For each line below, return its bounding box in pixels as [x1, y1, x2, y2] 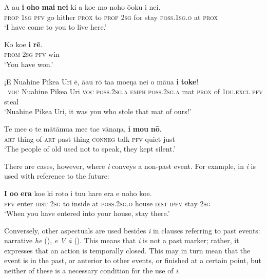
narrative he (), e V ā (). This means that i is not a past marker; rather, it [4, 235, 239, 246]
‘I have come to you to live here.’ [4, 22, 107, 32]
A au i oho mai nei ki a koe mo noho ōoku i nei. [4, 2, 161, 12]
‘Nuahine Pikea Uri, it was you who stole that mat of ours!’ [4, 106, 192, 117]
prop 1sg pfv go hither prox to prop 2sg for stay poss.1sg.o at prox [4, 11, 218, 22]
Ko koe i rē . [4, 38, 43, 49]
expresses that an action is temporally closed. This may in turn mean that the [4, 245, 251, 255]
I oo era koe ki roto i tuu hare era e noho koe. [4, 187, 152, 198]
